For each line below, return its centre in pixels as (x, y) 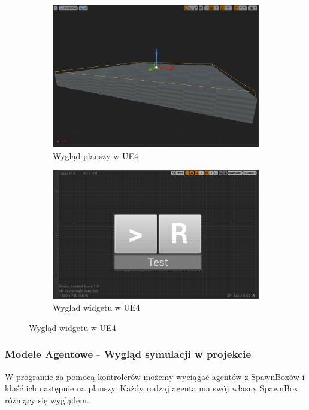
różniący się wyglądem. (47, 400)
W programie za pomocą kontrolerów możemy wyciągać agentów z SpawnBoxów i (155, 376)
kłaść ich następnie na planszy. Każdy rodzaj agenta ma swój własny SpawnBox (152, 388)
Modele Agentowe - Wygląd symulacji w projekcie (128, 354)
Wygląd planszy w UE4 (96, 155)
